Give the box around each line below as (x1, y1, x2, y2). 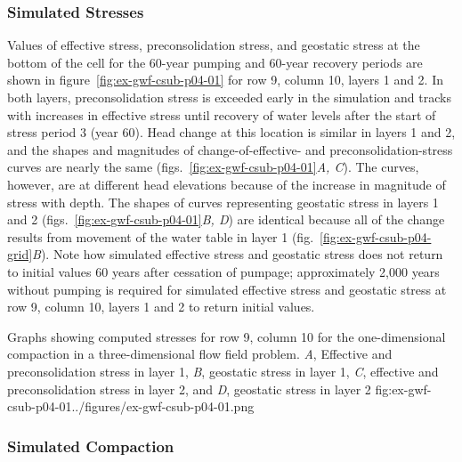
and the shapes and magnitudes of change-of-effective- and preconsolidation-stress (7, 140, 453, 158)
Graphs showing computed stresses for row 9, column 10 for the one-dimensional (7, 327, 446, 345)
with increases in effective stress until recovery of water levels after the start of (7, 105, 436, 124)
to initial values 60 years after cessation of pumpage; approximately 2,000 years (7, 262, 440, 280)
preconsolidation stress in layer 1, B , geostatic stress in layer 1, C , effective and (7, 361, 439, 380)
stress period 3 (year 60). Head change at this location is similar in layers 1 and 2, (7, 123, 456, 142)
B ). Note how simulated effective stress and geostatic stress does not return (32, 245, 443, 263)
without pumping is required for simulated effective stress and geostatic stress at (7, 280, 447, 298)
